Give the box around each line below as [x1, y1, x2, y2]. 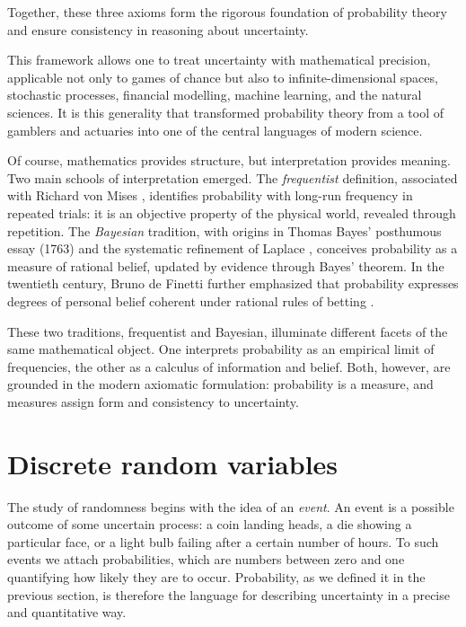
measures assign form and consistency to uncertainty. [7, 392, 299, 411]
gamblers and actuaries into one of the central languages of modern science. [7, 120, 423, 139]
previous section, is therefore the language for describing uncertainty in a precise [7, 585, 450, 604]
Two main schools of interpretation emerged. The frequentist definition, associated [7, 168, 458, 187]
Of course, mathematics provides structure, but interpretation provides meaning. [7, 151, 451, 170]
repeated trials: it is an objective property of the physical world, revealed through [7, 203, 456, 222]
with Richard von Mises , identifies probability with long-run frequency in [7, 186, 413, 205]
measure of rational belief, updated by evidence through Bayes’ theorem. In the [7, 256, 444, 275]
